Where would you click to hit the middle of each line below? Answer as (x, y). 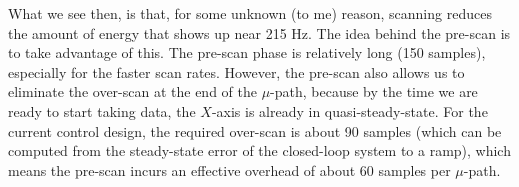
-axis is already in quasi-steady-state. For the (349, 110)
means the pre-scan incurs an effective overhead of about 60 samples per (229, 169)
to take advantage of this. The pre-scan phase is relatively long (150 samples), (247, 52)
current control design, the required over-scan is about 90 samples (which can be (255, 130)
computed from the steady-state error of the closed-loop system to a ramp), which (259, 150)
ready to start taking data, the (102, 110)
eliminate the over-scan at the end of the (132, 91)
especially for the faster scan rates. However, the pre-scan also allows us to (236, 71)
